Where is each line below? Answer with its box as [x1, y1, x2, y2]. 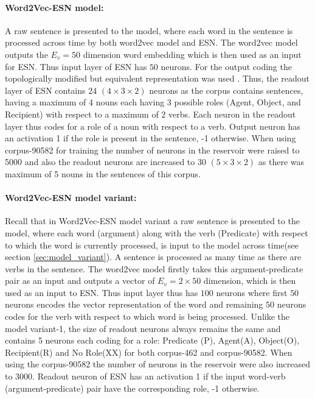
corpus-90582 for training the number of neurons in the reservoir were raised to [5, 143, 300, 156]
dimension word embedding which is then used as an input [83, 48, 302, 60]
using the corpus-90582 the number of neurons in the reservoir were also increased [5, 358, 311, 370]
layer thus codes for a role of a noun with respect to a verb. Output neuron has [5, 119, 300, 132]
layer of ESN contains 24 [5, 83, 97, 96]
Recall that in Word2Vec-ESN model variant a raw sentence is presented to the [5, 214, 300, 227]
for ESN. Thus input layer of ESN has [5, 60, 147, 72]
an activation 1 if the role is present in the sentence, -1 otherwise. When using [5, 132, 296, 144]
